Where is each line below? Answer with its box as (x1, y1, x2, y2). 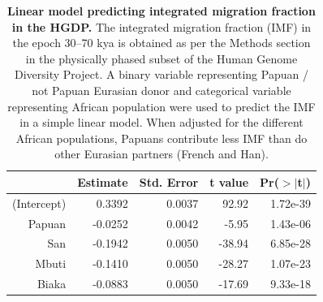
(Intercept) (12, 194, 67, 211)
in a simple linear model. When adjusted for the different (19, 114, 304, 131)
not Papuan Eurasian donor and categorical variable (32, 81, 291, 98)
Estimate (77, 173, 128, 190)
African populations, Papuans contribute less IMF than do (15, 129, 308, 146)
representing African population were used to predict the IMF (7, 97, 316, 114)
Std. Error (139, 173, 199, 190)
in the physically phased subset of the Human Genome (25, 50, 298, 67)
